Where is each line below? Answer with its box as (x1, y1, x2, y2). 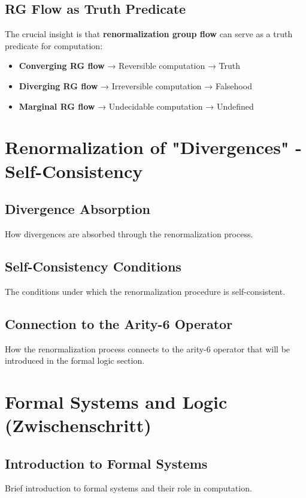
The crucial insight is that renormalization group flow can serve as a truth (5, 28, 293, 40)
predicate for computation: (5, 39, 103, 52)
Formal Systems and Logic (5, 389, 228, 414)
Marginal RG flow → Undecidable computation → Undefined (19, 99, 254, 112)
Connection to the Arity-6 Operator (5, 314, 233, 333)
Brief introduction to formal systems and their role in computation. (5, 482, 252, 494)
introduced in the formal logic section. (5, 354, 145, 367)
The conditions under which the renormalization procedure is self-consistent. (5, 285, 286, 297)
